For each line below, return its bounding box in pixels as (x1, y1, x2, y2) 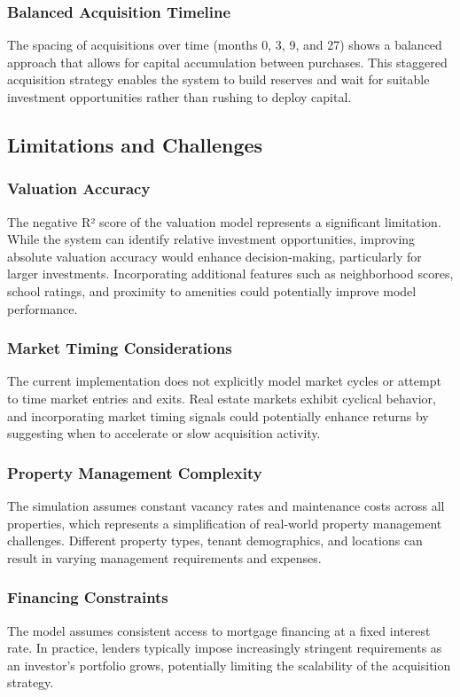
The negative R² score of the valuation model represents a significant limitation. (7, 212, 441, 231)
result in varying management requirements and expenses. (7, 548, 322, 567)
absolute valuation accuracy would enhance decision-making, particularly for (7, 247, 422, 265)
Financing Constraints (7, 586, 168, 608)
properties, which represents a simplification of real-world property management (7, 513, 442, 532)
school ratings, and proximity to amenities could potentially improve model (7, 281, 417, 300)
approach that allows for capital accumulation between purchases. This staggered (7, 52, 448, 71)
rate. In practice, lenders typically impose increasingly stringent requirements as (7, 638, 442, 657)
